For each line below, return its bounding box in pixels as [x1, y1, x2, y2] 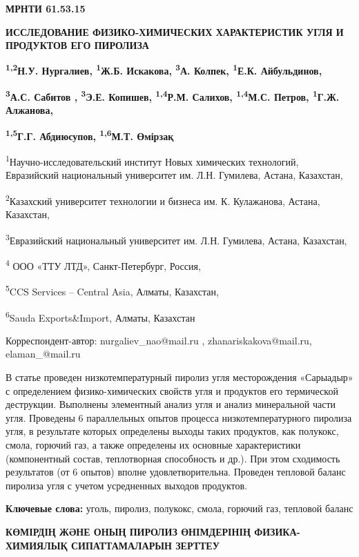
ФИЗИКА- [254, 524, 300, 538]
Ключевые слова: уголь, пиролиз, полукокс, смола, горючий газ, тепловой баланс [6, 501, 353, 516]
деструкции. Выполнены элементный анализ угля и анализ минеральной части [6, 397, 336, 411]
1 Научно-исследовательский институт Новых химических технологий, [6, 153, 299, 168]
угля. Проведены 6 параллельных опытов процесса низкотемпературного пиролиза [6, 410, 352, 424]
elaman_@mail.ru [6, 346, 81, 361]
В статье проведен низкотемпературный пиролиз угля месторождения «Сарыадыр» [6, 370, 353, 384]
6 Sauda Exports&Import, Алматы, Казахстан [6, 308, 195, 324]
